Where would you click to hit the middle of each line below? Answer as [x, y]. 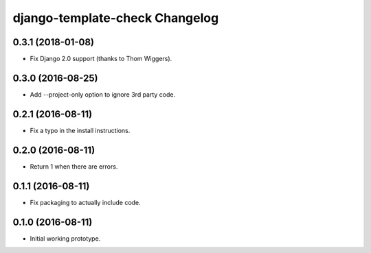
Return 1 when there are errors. [74, 166]
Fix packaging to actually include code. [85, 202]
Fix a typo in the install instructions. [80, 130]
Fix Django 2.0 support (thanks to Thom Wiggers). [101, 59]
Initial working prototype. [65, 238]
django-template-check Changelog [116, 18]
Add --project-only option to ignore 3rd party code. [103, 94]
